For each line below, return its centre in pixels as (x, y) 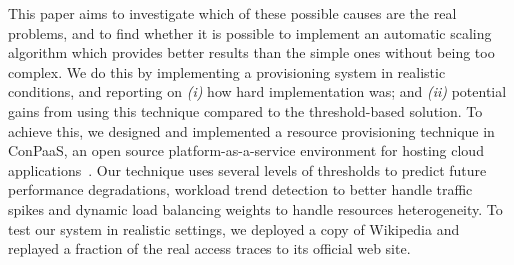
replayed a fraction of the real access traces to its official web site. (209, 248)
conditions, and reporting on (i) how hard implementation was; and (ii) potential (257, 91)
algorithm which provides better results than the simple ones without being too (251, 52)
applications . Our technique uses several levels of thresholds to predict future (247, 169)
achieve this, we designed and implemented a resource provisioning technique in (251, 130)
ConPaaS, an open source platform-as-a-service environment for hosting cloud (246, 150)
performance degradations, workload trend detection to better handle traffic (240, 189)
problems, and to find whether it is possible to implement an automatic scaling (250, 32)
